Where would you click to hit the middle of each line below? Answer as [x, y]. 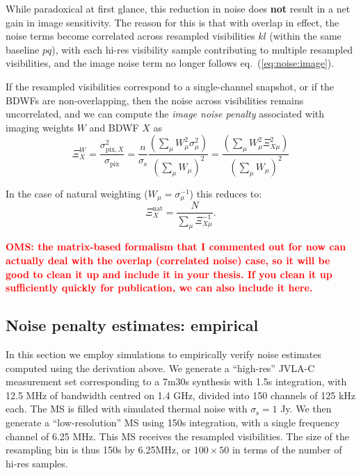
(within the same [305, 36]
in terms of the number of [287, 450]
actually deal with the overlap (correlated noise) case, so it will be [168, 260]
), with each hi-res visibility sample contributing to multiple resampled [202, 49]
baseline [23, 49]
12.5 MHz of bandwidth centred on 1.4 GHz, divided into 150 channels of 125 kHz [181, 395]
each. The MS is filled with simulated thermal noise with [127, 409]
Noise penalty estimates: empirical [132, 325]
